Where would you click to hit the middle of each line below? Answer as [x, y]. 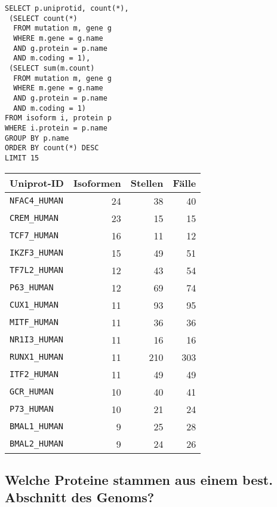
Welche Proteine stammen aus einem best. [139, 479]
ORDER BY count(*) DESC [52, 148]
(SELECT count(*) [43, 18]
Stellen [147, 183]
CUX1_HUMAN [34, 305]
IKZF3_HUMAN [37, 253]
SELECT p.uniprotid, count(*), [67, 8]
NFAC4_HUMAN [37, 201]
